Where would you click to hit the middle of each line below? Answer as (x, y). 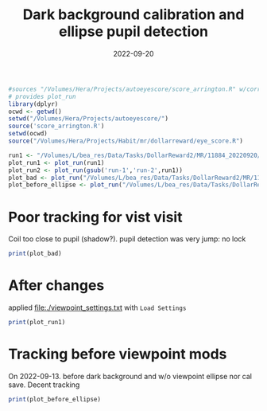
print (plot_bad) (35, 254)
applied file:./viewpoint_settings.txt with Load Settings (97, 307)
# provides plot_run (43, 96)
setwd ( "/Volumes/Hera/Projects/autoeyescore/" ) (89, 119)
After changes (56, 286)
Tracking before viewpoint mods (118, 354)
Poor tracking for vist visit (95, 217)
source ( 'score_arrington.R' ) (56, 126)
